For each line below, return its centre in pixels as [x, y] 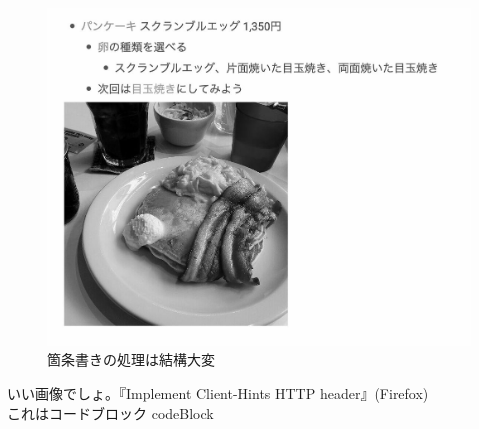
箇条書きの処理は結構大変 [131, 359]
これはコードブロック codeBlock [110, 412]
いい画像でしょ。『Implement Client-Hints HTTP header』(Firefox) [218, 392]
